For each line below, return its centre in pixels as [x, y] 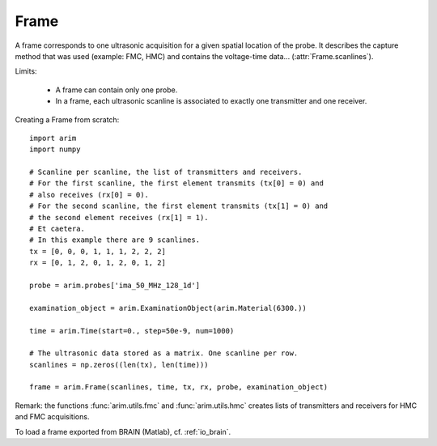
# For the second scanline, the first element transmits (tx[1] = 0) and [179, 206]
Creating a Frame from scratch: [67, 119]
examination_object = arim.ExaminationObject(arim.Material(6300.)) [168, 308]
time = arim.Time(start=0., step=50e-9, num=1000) [132, 331]
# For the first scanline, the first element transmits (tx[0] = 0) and [176, 183]
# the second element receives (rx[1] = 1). [119, 217]
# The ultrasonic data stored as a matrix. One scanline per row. [164, 353]
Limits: [26, 71]
